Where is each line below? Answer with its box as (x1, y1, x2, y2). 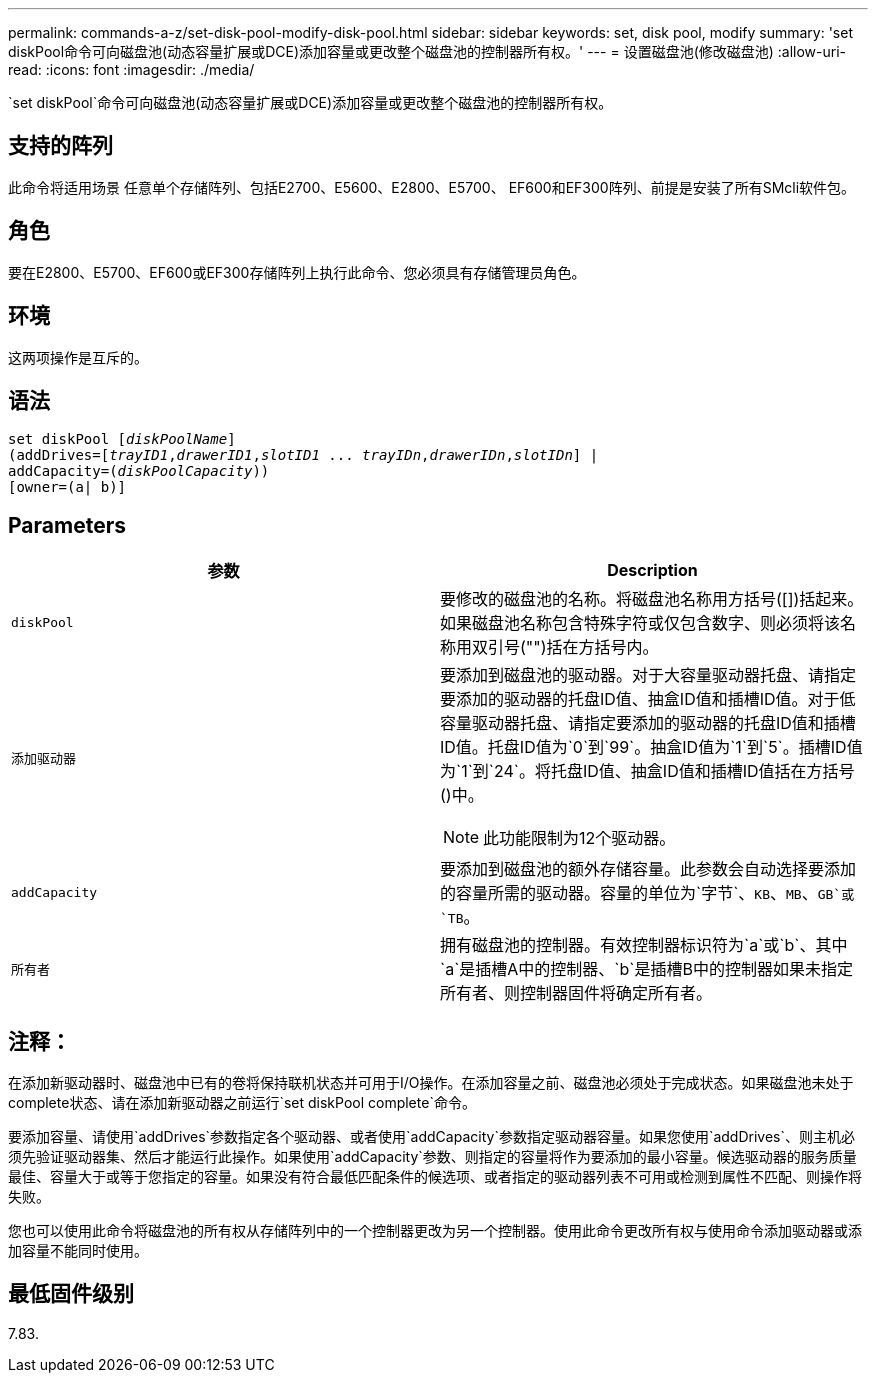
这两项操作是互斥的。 (8, 348, 148, 366)
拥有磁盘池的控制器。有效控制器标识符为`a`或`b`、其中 (440, 935, 848, 956)
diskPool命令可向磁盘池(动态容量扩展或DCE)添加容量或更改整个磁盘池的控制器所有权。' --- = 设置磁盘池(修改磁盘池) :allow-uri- (8, 43, 847, 60)
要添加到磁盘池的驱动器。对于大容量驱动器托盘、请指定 (440, 665, 857, 686)
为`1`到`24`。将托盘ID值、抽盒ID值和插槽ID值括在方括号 (440, 761, 855, 782)
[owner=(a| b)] (8, 479, 127, 496)
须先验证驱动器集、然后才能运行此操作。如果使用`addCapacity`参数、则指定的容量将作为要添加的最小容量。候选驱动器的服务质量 (8, 1148, 857, 1166)
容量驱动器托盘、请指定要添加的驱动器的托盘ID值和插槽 (440, 713, 856, 734)
